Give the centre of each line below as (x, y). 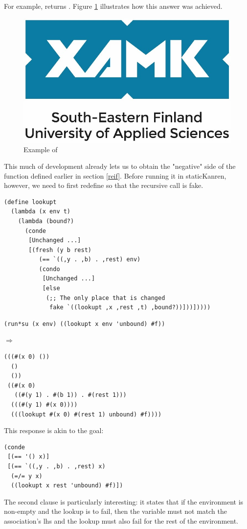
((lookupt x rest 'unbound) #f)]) (67, 486)
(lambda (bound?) (46, 221)
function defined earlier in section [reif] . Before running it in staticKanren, (115, 175)
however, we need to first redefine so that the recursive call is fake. (104, 185)
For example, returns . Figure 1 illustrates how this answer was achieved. (113, 6)
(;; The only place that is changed (105, 298)
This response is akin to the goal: (54, 430)
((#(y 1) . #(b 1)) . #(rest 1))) (70, 395)
